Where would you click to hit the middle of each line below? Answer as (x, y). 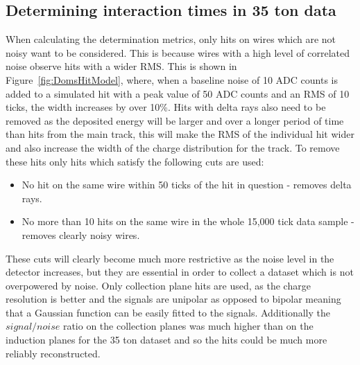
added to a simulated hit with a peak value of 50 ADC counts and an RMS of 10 (178, 93)
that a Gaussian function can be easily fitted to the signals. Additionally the (168, 312)
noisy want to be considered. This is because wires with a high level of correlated (178, 52)
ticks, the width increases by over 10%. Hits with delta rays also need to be (166, 107)
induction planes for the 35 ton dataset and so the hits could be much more (166, 340)
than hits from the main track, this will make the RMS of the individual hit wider (180, 134)
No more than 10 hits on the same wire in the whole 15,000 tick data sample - (188, 221)
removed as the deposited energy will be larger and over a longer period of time (175, 120)
